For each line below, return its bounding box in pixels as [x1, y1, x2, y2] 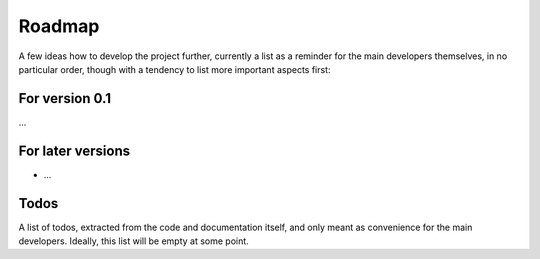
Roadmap [18, 15, 100, 37]
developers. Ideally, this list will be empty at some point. [18, 235, 249, 247]
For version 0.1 [18, 90, 112, 107]
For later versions [18, 142, 130, 159]
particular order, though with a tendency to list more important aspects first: [18, 63, 331, 75]
